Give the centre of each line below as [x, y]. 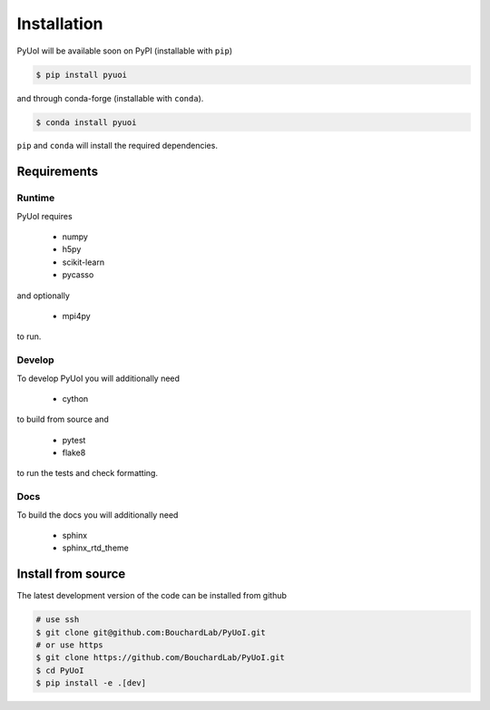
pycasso [78, 275]
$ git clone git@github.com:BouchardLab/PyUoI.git [151, 632]
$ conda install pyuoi [86, 122]
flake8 [74, 452]
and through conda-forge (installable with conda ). [110, 98]
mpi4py [76, 316]
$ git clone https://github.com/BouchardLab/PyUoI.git [160, 658]
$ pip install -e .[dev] [91, 683]
